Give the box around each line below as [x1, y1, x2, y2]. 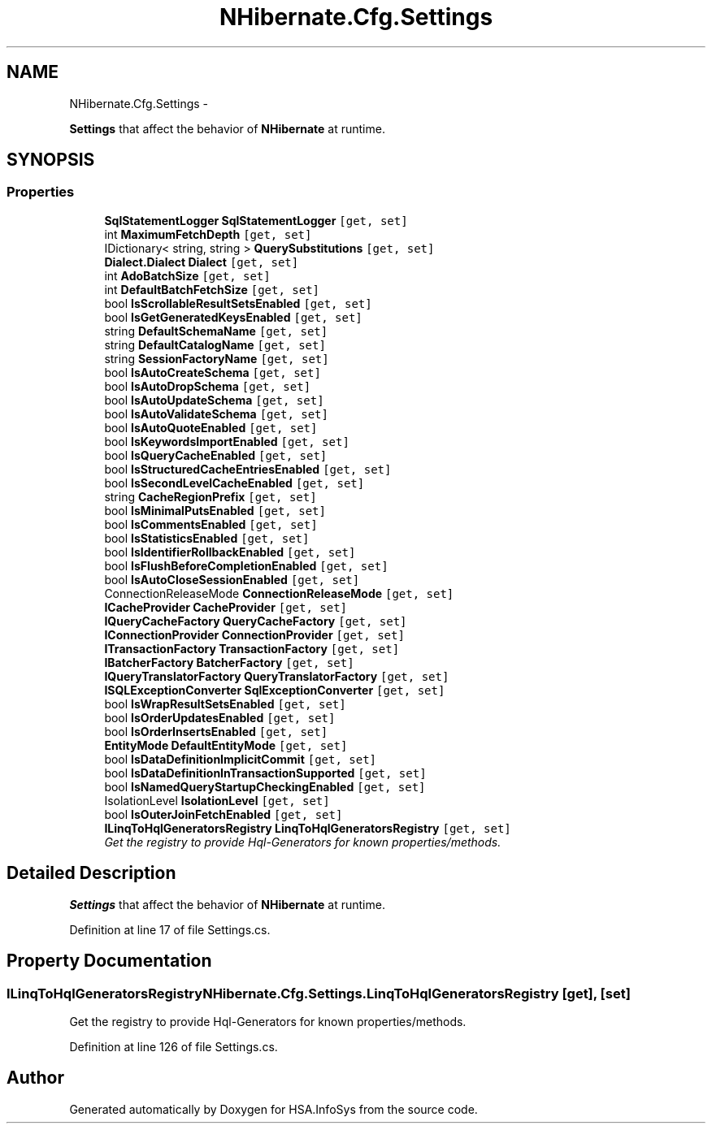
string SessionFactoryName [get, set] [104, 351, 329, 366]
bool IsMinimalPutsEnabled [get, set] [104, 503, 326, 517]
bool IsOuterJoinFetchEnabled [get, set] [104, 807, 343, 821]
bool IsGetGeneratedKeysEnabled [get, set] [104, 310, 363, 324]
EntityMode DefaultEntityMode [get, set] [104, 738, 348, 752]
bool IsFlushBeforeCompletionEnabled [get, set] [104, 558, 389, 573]
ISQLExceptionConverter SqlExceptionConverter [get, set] [104, 682, 445, 697]
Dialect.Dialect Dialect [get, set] [104, 254, 299, 269]
